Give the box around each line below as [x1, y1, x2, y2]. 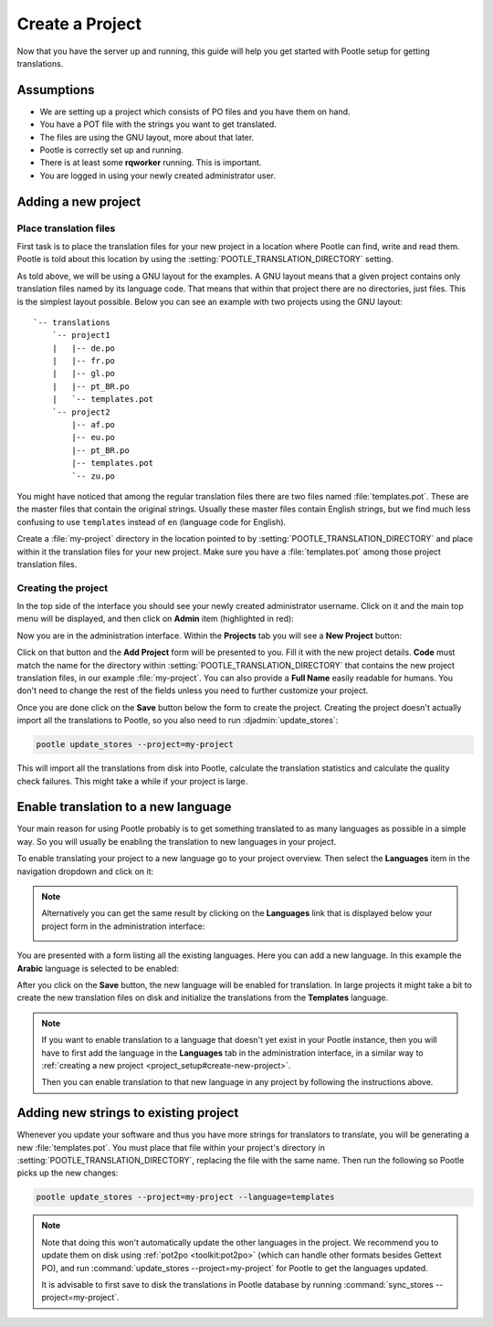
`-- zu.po [71, 470, 116, 481]
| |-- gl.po [51, 368, 116, 379]
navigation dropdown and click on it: [16, 866, 154, 877]
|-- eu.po [71, 432, 116, 443]
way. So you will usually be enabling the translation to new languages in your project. [16, 836, 337, 847]
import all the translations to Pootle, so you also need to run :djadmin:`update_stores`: [16, 715, 339, 726]
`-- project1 [51, 330, 110, 341]
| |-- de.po [51, 342, 116, 353]
